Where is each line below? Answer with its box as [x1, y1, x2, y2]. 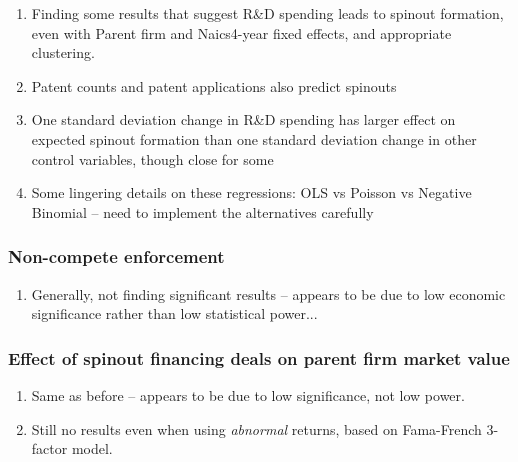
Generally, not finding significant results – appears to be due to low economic [31, 283, 506, 304]
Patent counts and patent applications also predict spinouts [31, 75, 397, 96]
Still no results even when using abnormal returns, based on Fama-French [31, 418, 482, 439]
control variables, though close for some [31, 148, 274, 169]
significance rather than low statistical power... [31, 303, 318, 324]
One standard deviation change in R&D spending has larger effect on [31, 109, 456, 130]
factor [31, 438, 68, 459]
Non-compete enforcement [8, 244, 225, 269]
